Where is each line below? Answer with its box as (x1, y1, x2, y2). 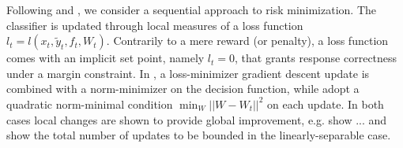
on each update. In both (267, 95, 384, 112)
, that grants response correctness (235, 50, 397, 66)
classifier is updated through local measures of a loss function (6, 17, 303, 33)
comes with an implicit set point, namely (6, 50, 205, 66)
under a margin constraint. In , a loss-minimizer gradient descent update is (6, 65, 370, 81)
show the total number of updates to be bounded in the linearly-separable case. (6, 127, 391, 143)
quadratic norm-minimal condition (6, 95, 173, 112)
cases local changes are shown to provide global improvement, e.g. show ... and (6, 111, 387, 128)
